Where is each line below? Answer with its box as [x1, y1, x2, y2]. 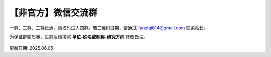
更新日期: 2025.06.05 [9, 45, 54, 51]
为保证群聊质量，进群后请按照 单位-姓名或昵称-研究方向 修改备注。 [9, 34, 148, 40]
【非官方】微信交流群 [9, 7, 98, 18]
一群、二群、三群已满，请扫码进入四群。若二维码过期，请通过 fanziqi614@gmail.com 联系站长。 [9, 25, 208, 31]
